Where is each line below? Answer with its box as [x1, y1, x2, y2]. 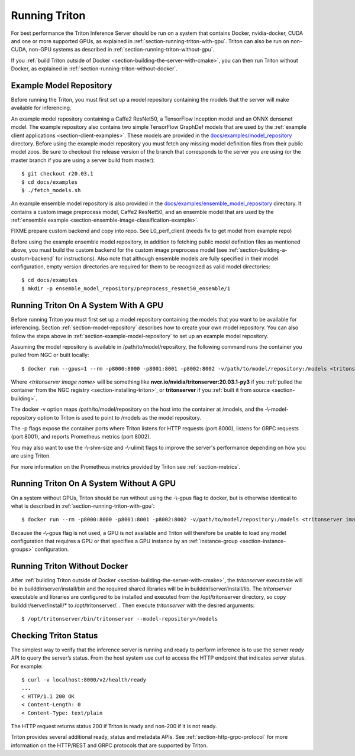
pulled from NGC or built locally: [11, 352, 89, 359]
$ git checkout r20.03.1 [21, 170, 93, 177]
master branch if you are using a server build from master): [11, 157, 155, 164]
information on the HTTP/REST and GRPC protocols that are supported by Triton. [11, 742, 208, 749]
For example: [11, 663, 43, 670]
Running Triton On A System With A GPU [11, 300, 164, 310]
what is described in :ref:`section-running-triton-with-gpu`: [11, 502, 155, 510]
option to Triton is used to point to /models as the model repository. [37, 414, 201, 421]
